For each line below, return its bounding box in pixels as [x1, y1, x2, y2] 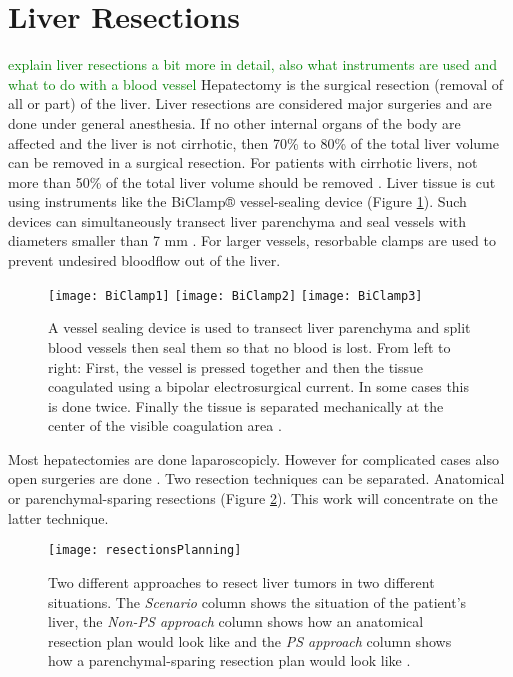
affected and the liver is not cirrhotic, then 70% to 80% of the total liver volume [8, 132, 499, 153]
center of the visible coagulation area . [48, 415, 282, 436]
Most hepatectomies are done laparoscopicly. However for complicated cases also [8, 448, 499, 469]
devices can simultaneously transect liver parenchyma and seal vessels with [8, 210, 467, 231]
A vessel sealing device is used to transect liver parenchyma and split [48, 317, 471, 338]
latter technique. [8, 507, 109, 528]
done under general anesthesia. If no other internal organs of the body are [8, 112, 461, 133]
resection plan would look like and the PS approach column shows [48, 630, 452, 651]
